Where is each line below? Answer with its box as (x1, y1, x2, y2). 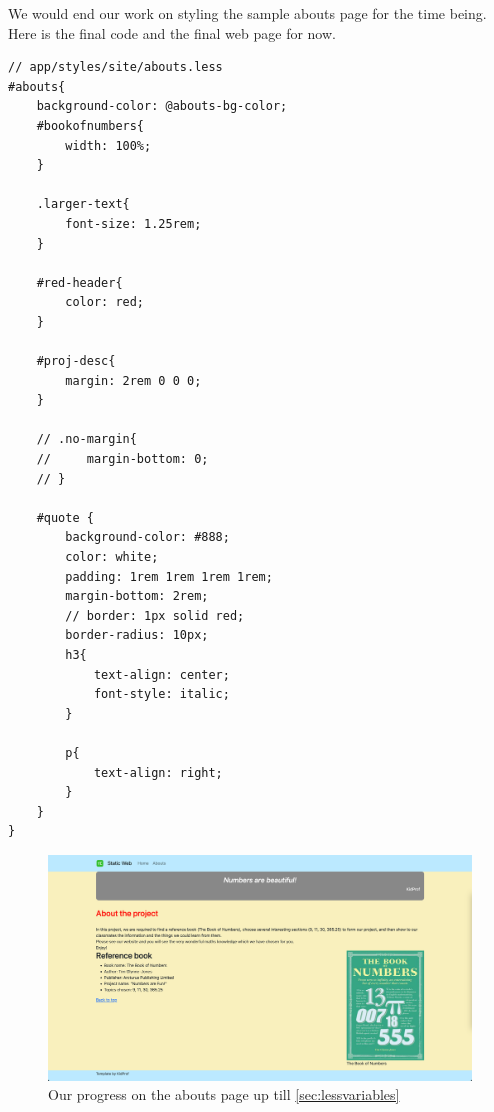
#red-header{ (36, 275, 123, 290)
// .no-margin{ (36, 432, 137, 447)
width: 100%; (65, 138, 152, 153)
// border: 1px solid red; (65, 608, 245, 623)
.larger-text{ (36, 197, 130, 212)
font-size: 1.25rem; (65, 216, 202, 231)
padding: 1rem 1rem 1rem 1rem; (65, 569, 273, 584)
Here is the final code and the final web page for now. (8, 22, 336, 43)
